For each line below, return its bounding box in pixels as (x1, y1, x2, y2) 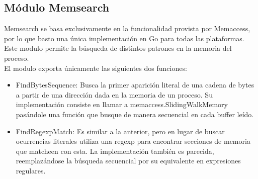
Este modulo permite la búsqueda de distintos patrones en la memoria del (4, 43, 232, 53)
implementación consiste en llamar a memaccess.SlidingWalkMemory (16, 99, 228, 110)
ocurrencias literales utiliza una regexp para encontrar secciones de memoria (16, 136, 250, 146)
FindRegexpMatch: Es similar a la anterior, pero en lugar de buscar (16, 126, 225, 136)
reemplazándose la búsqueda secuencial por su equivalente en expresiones (16, 155, 241, 166)
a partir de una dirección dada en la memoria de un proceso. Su (16, 89, 213, 100)
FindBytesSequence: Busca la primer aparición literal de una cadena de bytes (16, 79, 254, 90)
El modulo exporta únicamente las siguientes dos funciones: (4, 62, 187, 73)
